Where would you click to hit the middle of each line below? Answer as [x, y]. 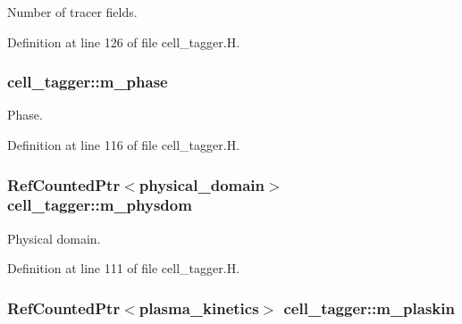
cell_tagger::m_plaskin [369, 307]
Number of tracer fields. [72, 12]
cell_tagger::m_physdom [100, 205]
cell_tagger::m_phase [88, 82]
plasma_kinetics [199, 307]
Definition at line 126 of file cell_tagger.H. [124, 42]
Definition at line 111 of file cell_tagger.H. [124, 268]
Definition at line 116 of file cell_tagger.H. [124, 145]
